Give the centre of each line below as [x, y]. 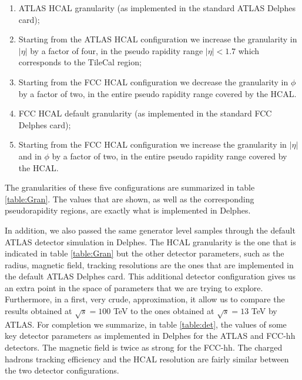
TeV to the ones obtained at [164, 311]
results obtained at [38, 311]
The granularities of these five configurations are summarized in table [130, 187]
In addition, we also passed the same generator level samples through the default [150, 230]
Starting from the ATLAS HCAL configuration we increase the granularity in [158, 39]
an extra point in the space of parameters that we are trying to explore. [134, 287]
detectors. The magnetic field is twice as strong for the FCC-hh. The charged [144, 347]
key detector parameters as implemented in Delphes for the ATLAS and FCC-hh [150, 336]
